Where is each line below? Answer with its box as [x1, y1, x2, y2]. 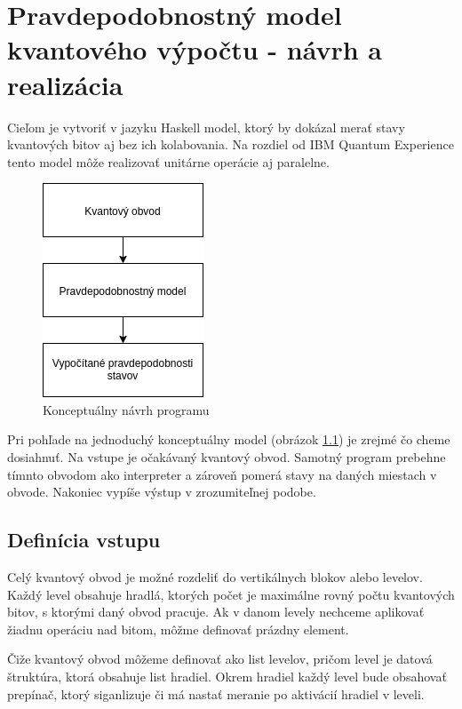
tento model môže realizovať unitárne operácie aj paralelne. [7, 152, 330, 171]
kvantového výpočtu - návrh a [7, 31, 382, 68]
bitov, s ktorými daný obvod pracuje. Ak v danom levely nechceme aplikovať [7, 602, 425, 621]
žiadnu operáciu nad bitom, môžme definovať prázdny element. [7, 619, 349, 638]
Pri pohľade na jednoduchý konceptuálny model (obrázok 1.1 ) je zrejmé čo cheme [7, 430, 450, 449]
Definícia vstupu [7, 526, 161, 554]
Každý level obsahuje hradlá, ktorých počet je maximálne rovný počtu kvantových [7, 585, 455, 603]
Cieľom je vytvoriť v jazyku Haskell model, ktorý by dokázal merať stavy [7, 117, 405, 136]
